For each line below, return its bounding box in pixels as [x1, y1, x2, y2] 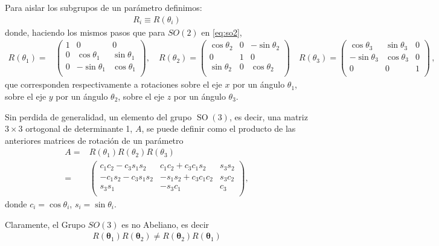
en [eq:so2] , [201, 25, 242, 38]
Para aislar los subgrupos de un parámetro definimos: [5, 1, 202, 13]
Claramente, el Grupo [5, 218, 86, 230]
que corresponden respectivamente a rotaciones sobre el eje [5, 78, 222, 91]
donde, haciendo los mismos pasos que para [5, 25, 165, 38]
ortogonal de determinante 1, [25, 122, 133, 135]
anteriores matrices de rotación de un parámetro [5, 134, 184, 146]
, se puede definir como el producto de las [141, 122, 296, 135]
